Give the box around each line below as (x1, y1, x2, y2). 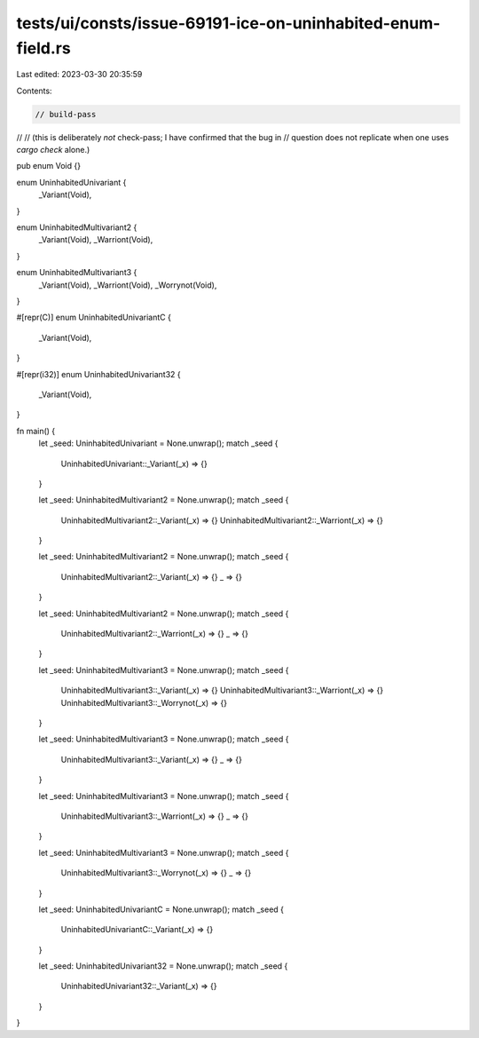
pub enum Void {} (16, 161, 82, 171)
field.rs (16, 38, 71, 58)
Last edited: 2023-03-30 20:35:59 (16, 69, 143, 80)
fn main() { (16, 425, 56, 436)
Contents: (16, 85, 52, 96)
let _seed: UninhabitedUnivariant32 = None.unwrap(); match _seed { (38, 961, 288, 971)
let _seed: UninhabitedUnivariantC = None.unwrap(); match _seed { (38, 904, 284, 915)
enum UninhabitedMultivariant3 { (16, 267, 137, 278)
